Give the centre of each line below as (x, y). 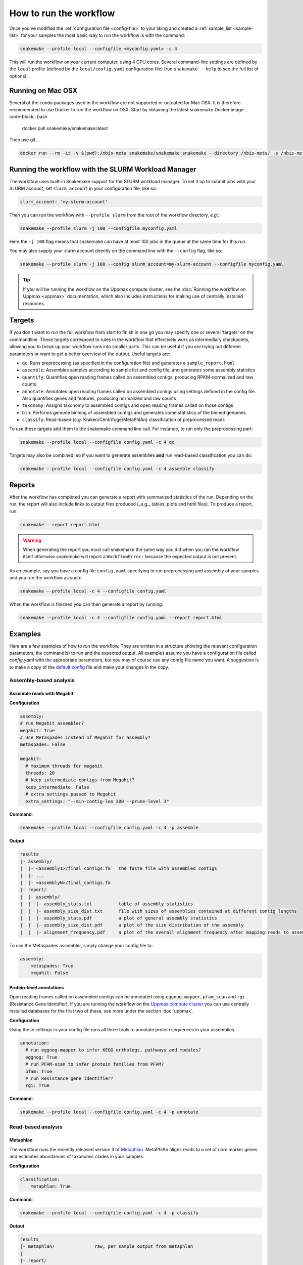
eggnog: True (41, 1057)
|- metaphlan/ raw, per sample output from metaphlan (107, 1247)
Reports (22, 485)
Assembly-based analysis (42, 680)
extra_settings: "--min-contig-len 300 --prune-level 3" (97, 801)
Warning (32, 540)
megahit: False (49, 973)
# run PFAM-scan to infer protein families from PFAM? (95, 1064)
